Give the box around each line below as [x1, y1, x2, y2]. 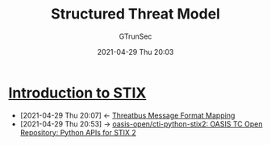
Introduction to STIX [8, 84, 147, 101]
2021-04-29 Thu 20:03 [97, 47, 174, 56]
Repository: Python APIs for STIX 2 [19, 127, 136, 137]
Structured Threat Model [51, 5, 220, 23]
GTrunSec [119, 31, 152, 41]
